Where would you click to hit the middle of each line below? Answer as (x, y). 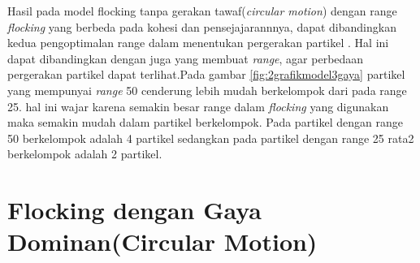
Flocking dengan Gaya (134, 210)
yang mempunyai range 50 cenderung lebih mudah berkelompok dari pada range (207, 90)
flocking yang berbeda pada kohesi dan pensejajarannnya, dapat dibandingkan (202, 26)
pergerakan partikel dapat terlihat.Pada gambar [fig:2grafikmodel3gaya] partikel (206, 74)
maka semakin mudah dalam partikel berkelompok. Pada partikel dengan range (205, 122)
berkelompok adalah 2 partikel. (85, 154)
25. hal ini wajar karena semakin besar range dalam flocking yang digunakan (198, 106)
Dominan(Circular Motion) (162, 241)
